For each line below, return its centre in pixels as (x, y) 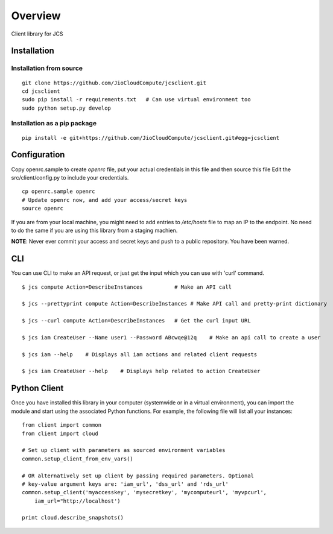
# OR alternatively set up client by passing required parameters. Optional (138, 476)
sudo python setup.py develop (67, 108)
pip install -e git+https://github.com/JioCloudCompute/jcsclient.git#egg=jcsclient (151, 138)
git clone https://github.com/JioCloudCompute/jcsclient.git (114, 83)
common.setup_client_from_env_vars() (78, 459)
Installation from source (47, 68)
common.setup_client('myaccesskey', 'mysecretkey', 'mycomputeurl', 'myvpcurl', (144, 492)
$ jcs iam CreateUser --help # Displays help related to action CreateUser (141, 371)
